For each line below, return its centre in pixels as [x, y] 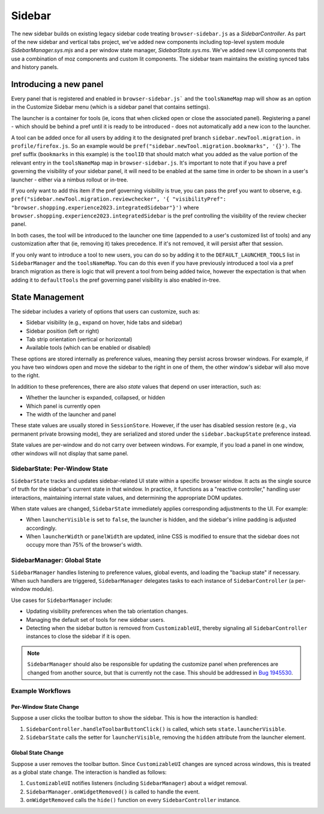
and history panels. [35, 67]
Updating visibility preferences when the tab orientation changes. [107, 611]
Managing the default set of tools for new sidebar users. [95, 619]
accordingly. [41, 528]
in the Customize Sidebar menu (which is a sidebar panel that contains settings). [110, 107]
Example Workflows [41, 691]
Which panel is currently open [63, 406]
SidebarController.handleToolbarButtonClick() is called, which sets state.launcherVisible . [156, 729]
